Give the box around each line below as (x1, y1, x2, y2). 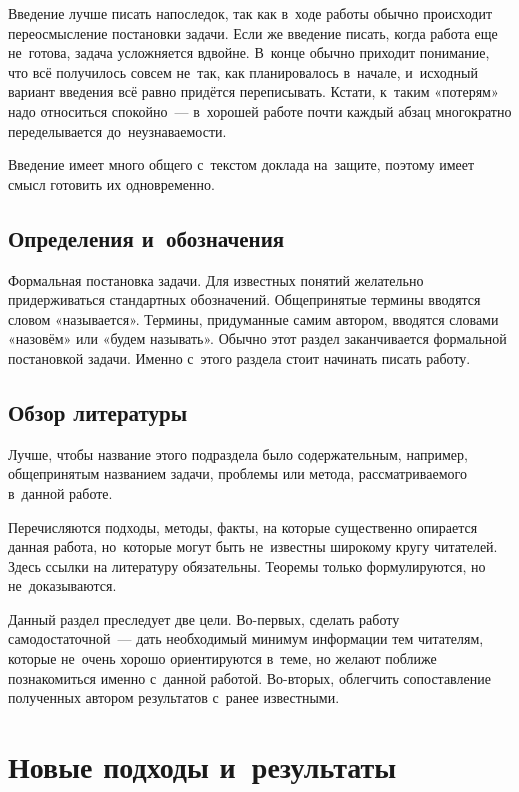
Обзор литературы (8, 396, 188, 427)
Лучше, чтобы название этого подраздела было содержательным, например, (8, 443, 468, 464)
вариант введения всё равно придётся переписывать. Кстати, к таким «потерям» (8, 81, 499, 102)
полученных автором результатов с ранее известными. (8, 687, 340, 708)
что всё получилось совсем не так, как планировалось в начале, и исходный (8, 61, 478, 82)
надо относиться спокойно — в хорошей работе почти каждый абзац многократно (8, 100, 512, 121)
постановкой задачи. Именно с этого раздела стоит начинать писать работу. (8, 347, 471, 368)
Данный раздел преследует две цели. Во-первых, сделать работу (8, 608, 400, 629)
